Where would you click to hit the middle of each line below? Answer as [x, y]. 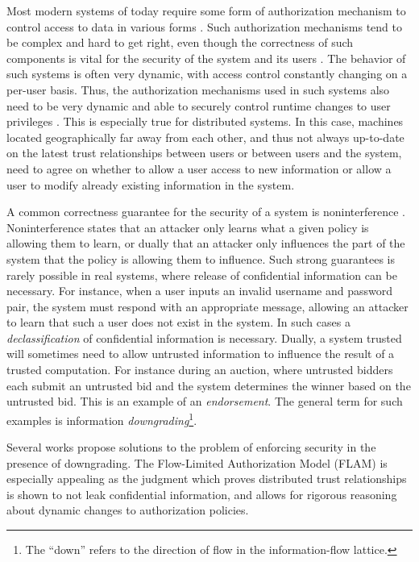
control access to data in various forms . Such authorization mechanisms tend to [204, 26]
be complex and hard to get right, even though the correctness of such [180, 42]
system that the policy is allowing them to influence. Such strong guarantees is [201, 258]
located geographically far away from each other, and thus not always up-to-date [205, 137]
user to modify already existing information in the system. [151, 184]
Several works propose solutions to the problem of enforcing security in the [191, 447]
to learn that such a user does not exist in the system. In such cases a [178, 322]
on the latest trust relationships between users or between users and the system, [204, 153]
